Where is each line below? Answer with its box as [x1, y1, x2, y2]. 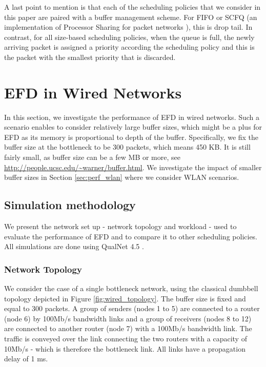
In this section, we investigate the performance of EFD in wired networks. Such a [4, 111, 260, 122]
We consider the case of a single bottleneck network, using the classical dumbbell [4, 283, 258, 294]
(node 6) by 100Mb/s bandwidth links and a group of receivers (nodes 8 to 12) [4, 313, 252, 323]
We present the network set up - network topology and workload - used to [4, 221, 237, 232]
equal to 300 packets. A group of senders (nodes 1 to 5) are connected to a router [4, 303, 260, 314]
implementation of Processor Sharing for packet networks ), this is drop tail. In [4, 22, 253, 32]
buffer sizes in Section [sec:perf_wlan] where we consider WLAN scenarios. [4, 172, 239, 182]
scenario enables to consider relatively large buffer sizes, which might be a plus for [4, 121, 262, 132]
